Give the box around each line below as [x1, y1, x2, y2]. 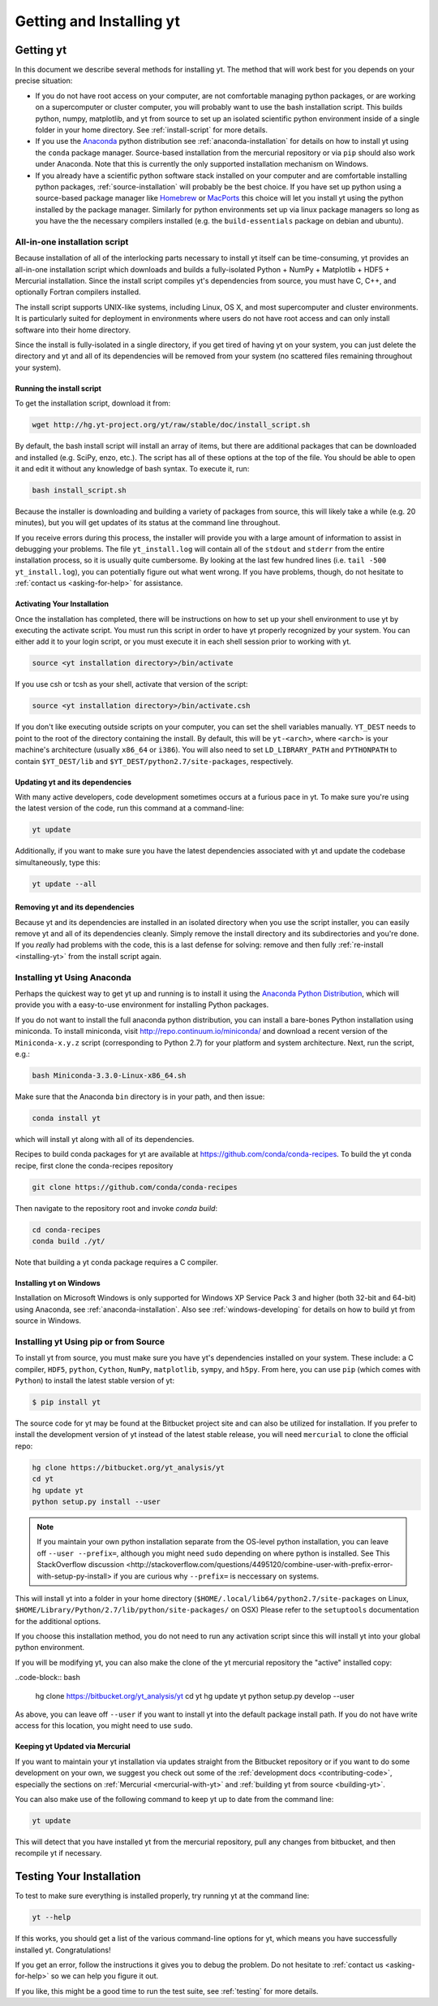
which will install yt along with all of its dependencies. [15, 1134, 195, 1144]
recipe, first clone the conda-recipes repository [15, 1161, 174, 1170]
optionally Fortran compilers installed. [15, 287, 141, 297]
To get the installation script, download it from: [15, 398, 171, 408]
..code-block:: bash [15, 1673, 80, 1683]
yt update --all [32, 879, 97, 888]
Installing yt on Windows [15, 1278, 101, 1287]
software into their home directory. [15, 325, 131, 335]
